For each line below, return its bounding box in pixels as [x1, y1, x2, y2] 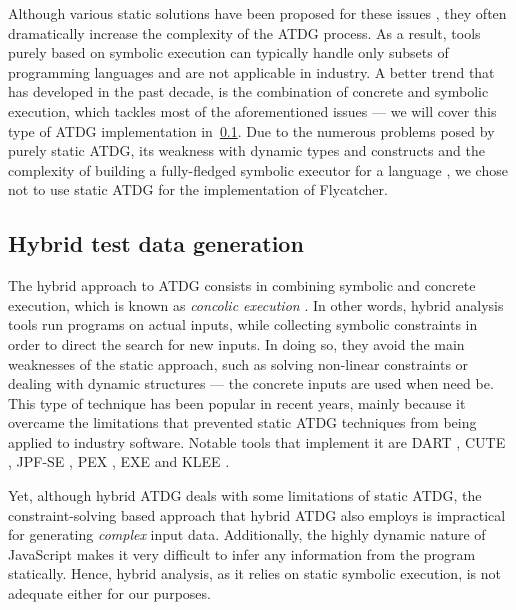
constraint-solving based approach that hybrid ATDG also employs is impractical [8, 504, 506, 525]
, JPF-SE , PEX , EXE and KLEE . [8, 451, 230, 472]
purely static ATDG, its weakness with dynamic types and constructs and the [8, 140, 485, 161]
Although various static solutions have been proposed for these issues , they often [8, 3, 507, 23]
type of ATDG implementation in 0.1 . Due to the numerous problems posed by [8, 120, 495, 141]
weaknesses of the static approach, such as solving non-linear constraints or [8, 353, 469, 374]
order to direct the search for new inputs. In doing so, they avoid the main [8, 333, 465, 354]
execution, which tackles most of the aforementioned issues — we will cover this [8, 100, 497, 121]
